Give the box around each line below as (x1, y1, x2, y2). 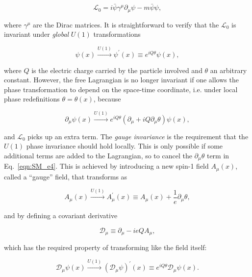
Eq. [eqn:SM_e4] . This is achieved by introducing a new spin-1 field (4, 161, 209, 171)
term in (206, 151, 229, 161)
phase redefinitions (4, 94, 60, 104)
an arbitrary (210, 65, 247, 75)
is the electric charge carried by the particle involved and (31, 65, 202, 75)
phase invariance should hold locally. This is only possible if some (26, 141, 223, 151)
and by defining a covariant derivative (4, 210, 118, 220)
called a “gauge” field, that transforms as (4, 171, 127, 181)
